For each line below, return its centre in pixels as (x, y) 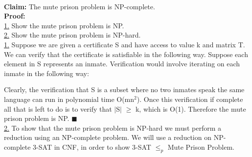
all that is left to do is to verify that (58, 108)
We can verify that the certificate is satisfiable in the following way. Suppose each (126, 54)
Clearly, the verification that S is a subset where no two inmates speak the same (124, 89)
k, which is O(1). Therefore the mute (191, 108)
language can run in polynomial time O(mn (69, 99)
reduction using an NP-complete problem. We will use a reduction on (108, 137)
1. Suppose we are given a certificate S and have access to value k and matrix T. (125, 44)
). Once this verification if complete (190, 99)
